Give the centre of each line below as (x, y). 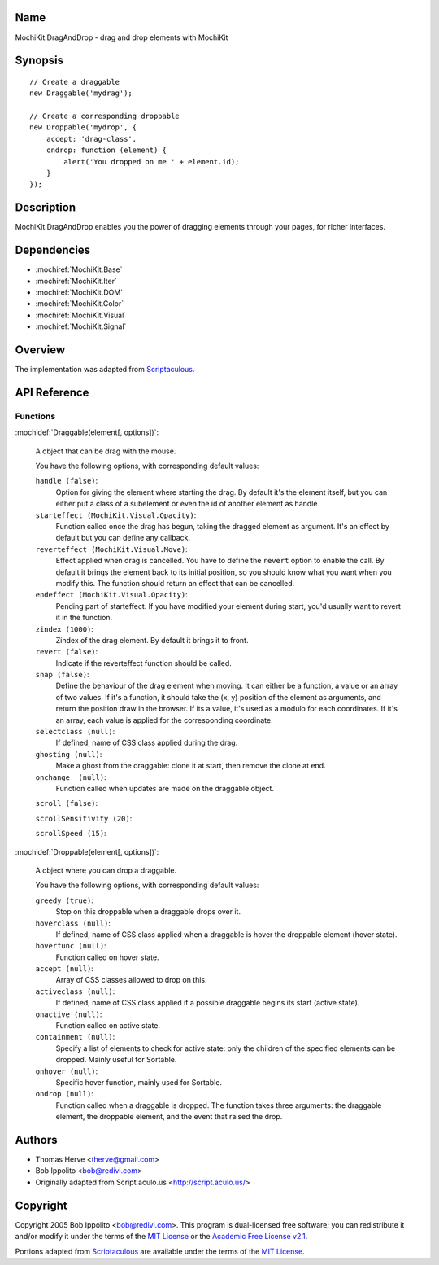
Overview (40, 350)
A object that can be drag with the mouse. (106, 451)
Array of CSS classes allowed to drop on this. (131, 980)
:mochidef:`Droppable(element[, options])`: (87, 851)
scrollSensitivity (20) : (84, 818)
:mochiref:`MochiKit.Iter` (76, 281)
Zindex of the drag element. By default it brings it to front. (152, 640)
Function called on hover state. (107, 957)
